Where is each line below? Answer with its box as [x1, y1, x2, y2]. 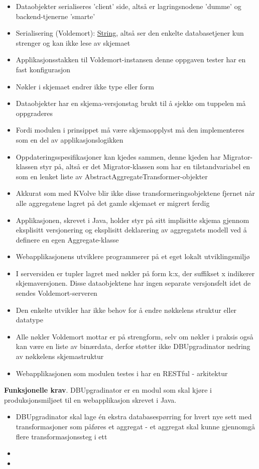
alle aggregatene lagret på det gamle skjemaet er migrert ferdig [16, 197, 210, 208]
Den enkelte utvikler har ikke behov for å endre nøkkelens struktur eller [16, 304, 237, 315]
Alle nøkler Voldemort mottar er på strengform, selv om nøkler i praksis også [16, 331, 253, 341]
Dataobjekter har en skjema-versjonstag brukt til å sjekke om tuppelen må [16, 98, 246, 108]
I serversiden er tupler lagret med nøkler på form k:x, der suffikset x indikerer [16, 268, 255, 278]
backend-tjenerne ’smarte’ [16, 11, 95, 21]
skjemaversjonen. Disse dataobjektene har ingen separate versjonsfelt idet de [16, 278, 251, 288]
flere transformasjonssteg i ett [16, 431, 107, 441]
